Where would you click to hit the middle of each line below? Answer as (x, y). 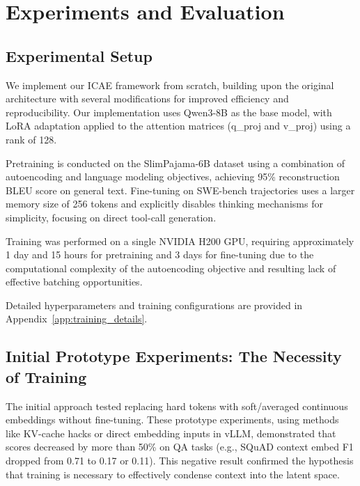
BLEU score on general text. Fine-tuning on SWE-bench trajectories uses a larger (180, 190)
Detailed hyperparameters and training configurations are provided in (154, 305)
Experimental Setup (79, 55)
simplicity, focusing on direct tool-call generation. (111, 217)
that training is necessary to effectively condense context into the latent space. (173, 474)
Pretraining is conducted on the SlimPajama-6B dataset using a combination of (175, 163)
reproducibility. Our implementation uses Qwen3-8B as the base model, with (169, 112)
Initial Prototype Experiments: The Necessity (174, 356)
